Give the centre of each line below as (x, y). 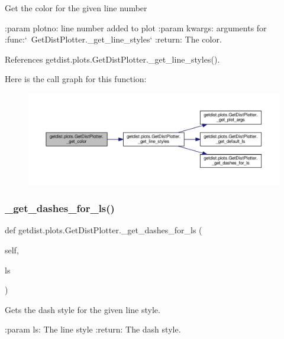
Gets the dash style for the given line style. (83, 309)
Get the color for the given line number (76, 8)
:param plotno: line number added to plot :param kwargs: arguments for (136, 27)
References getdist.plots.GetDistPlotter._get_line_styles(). (112, 59)
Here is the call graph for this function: (76, 79)
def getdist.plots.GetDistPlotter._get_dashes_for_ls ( (104, 230)
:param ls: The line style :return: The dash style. (93, 329)
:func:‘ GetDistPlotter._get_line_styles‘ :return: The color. (113, 39)
